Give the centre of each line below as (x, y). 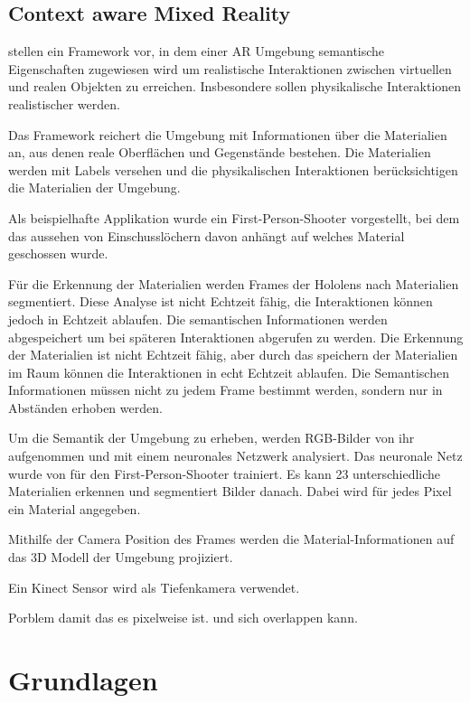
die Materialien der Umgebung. (94, 187)
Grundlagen (83, 680)
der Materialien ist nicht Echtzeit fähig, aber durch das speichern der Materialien (233, 355)
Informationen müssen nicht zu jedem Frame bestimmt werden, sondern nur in (226, 390)
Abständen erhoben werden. (85, 407)
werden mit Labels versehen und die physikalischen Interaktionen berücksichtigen (233, 169)
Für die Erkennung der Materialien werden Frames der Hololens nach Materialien (234, 283)
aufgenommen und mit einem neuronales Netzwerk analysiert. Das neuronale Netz (235, 456)
